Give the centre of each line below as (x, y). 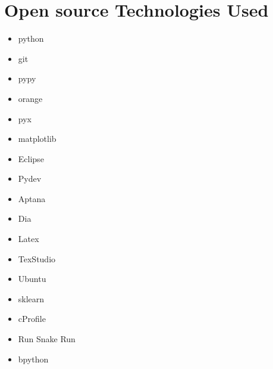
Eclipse (31, 158)
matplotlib (37, 139)
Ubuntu (32, 279)
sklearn (31, 298)
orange (30, 98)
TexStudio (37, 258)
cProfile (32, 319)
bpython (33, 359)
